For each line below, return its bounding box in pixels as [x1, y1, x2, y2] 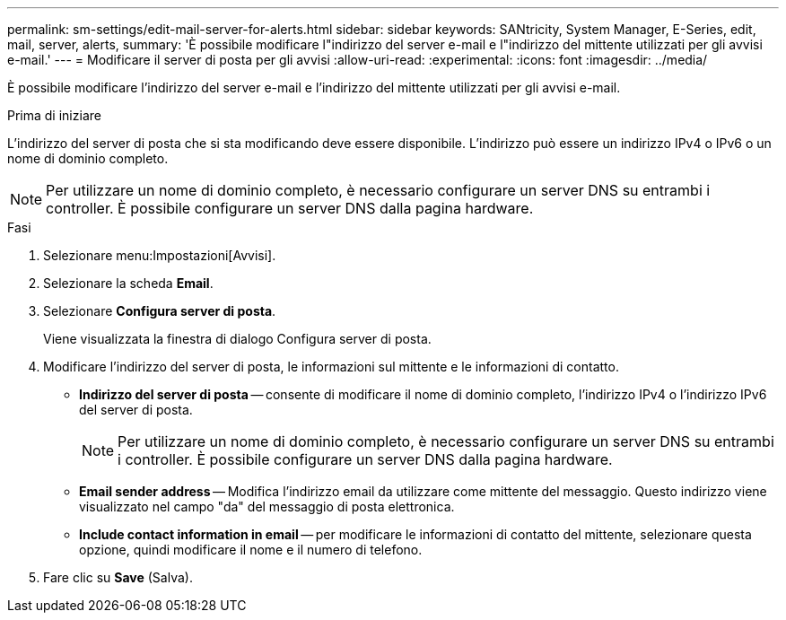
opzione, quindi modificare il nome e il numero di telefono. [79, 542, 423, 557]
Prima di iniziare [7, 108, 101, 123]
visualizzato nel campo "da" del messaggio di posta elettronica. [79, 499, 455, 514]
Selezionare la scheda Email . [43, 275, 214, 291]
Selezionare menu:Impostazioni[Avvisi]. [43, 248, 276, 263]
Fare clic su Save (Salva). [43, 570, 193, 585]
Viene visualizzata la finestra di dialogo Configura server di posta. [43, 331, 432, 346]
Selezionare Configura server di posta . [43, 303, 276, 319]
